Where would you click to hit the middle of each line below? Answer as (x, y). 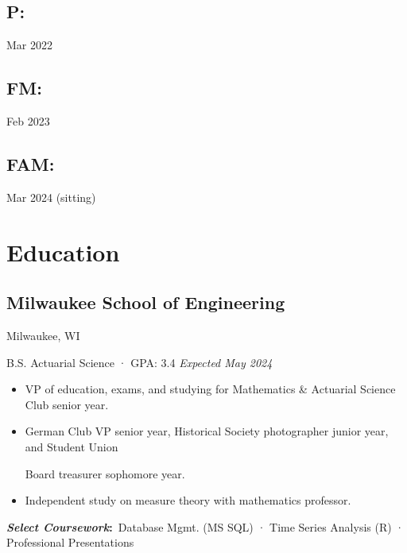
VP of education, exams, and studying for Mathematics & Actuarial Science (210, 389)
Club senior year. (67, 404)
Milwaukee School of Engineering (146, 302)
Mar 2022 (29, 45)
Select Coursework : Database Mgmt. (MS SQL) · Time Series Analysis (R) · (205, 526)
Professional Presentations (70, 542)
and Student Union (72, 446)
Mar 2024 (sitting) (51, 197)
